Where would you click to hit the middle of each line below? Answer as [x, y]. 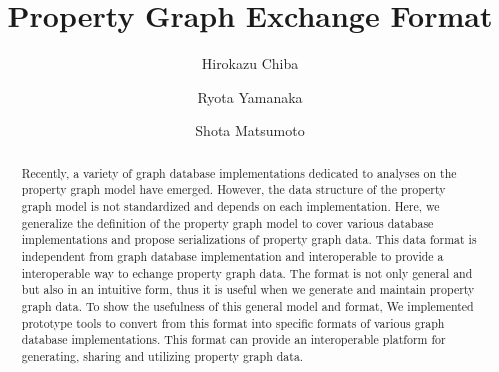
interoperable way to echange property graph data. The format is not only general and [247, 272]
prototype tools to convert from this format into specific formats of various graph [233, 322]
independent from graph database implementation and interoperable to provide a [232, 255]
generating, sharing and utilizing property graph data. [162, 355]
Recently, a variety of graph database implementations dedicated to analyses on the [239, 172]
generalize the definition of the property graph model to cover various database [227, 222]
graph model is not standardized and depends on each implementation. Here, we [230, 206]
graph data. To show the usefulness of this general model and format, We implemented [247, 305]
